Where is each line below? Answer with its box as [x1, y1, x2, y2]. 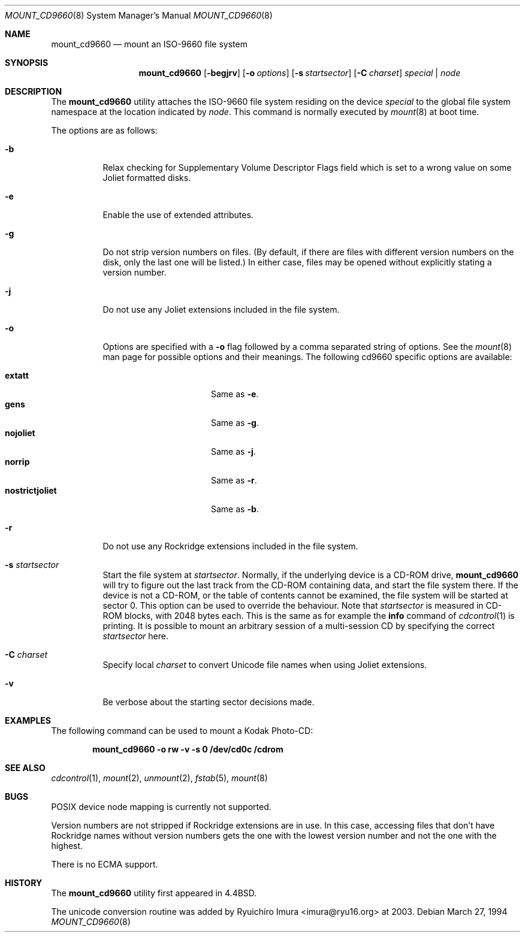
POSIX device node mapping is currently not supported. [51, 802, 271, 812]
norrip [5, 457, 30, 467]
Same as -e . [211, 389, 259, 399]
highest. [51, 841, 83, 851]
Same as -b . [211, 504, 259, 514]
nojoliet [5, 428, 35, 438]
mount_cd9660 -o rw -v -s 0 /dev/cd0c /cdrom [92, 744, 283, 754]
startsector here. [102, 631, 168, 641]
